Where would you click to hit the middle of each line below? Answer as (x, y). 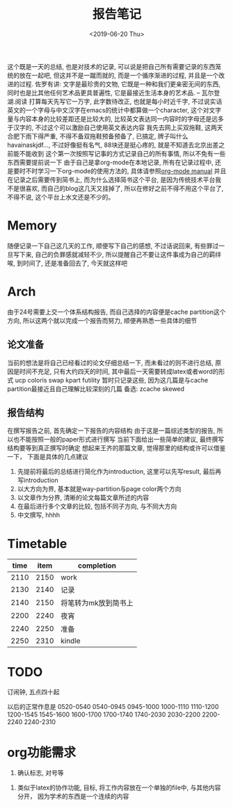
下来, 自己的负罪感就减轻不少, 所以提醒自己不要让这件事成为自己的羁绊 (120, 254)
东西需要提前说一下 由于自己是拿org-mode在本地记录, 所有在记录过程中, (110, 162)
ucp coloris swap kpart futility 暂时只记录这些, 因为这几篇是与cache (112, 380)
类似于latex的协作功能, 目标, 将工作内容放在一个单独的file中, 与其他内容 (119, 788)
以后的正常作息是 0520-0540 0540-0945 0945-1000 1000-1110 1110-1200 (113, 707)
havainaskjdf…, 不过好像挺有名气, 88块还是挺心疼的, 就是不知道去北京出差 (113, 145)
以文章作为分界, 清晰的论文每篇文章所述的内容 (83, 497)
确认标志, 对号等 (40, 773)
